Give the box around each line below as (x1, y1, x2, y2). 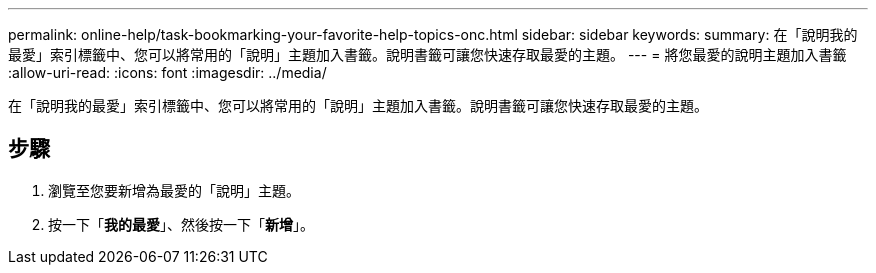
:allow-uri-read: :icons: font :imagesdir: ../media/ (8, 64, 327, 81)
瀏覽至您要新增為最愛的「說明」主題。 (48, 181, 300, 199)
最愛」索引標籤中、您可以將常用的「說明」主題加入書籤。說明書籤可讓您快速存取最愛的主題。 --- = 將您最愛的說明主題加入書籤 (8, 46, 847, 63)
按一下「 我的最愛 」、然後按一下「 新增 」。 (48, 215, 314, 233)
